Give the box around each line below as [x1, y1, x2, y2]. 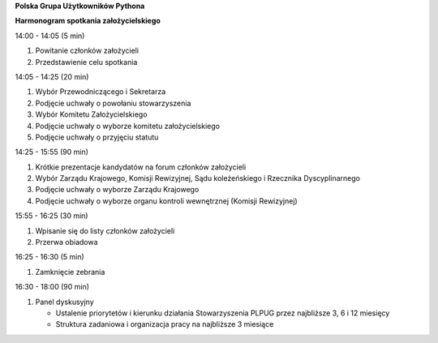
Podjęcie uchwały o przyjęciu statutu [35, 132, 159, 142]
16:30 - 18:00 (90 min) [15, 282, 89, 292]
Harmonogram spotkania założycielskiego [15, 16, 161, 26]
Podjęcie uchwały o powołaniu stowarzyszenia [35, 98, 191, 108]
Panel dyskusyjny [35, 297, 95, 307]
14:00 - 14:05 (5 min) [15, 31, 85, 41]
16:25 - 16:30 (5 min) [15, 252, 84, 262]
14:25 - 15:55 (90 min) [15, 147, 89, 157]
